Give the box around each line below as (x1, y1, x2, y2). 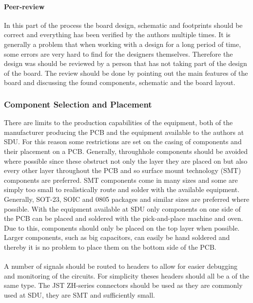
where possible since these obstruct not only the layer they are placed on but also (4, 155, 248, 166)
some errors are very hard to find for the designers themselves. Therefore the (4, 48, 233, 59)
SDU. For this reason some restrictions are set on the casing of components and (4, 136, 242, 147)
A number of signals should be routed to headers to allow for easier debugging (4, 261, 237, 271)
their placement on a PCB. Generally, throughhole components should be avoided (4, 146, 248, 156)
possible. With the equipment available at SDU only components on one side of (4, 203, 241, 214)
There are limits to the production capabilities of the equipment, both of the (4, 117, 233, 128)
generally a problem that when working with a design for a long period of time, (4, 39, 241, 49)
